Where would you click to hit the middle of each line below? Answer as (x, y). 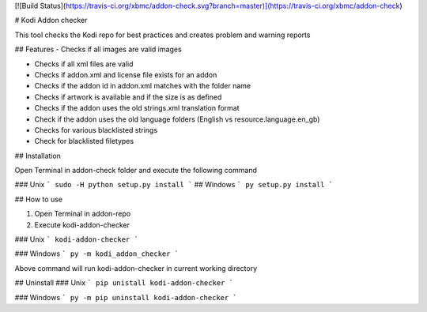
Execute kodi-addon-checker (82, 224)
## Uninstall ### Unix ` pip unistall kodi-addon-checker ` (124, 283)
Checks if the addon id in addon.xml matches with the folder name (143, 86)
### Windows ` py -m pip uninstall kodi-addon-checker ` (126, 297)
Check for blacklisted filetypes (84, 141)
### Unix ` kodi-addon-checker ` (76, 239)
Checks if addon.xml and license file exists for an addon (126, 74)
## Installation (38, 156)
